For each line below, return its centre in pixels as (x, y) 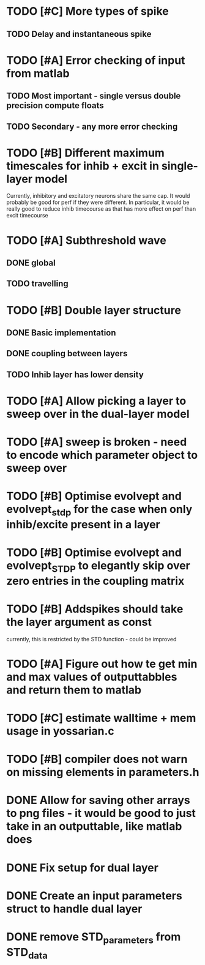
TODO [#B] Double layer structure (94, 310)
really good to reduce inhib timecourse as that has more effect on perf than (101, 209)
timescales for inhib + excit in (83, 166)
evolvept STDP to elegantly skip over (99, 567)
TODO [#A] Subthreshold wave (86, 240)
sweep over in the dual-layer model (98, 414)
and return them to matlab (74, 690)
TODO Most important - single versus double (94, 96)
